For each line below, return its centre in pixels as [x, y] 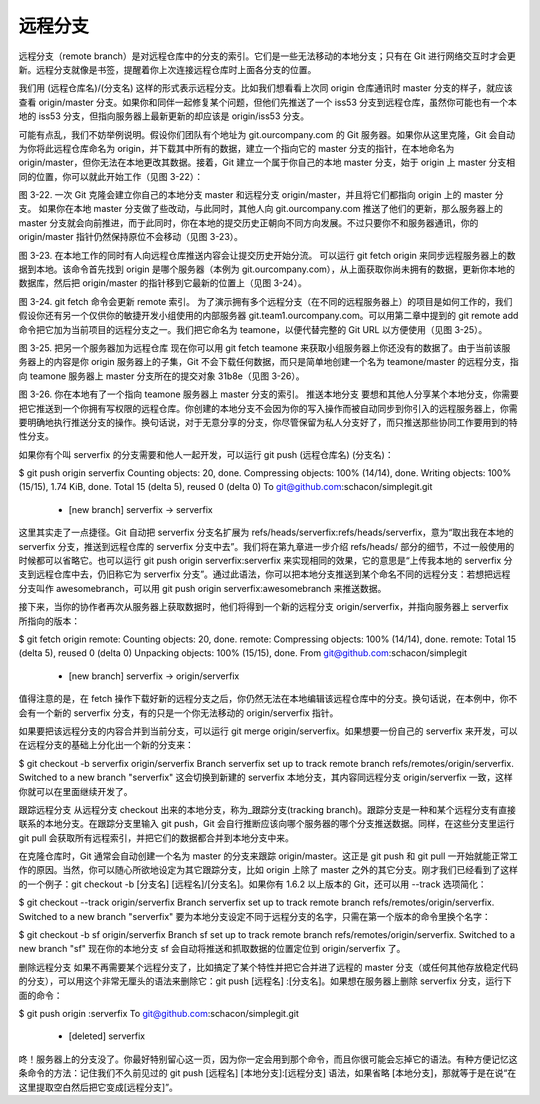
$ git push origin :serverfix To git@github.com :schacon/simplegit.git [159, 1013]
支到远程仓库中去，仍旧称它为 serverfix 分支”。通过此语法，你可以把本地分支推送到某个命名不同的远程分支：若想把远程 [264, 574]
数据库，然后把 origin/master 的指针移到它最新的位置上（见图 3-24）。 [162, 283]
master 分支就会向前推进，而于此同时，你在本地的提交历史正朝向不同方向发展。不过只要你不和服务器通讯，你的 [248, 222]
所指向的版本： [49, 621]
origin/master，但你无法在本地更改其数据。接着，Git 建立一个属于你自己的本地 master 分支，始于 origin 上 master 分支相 [267, 162]
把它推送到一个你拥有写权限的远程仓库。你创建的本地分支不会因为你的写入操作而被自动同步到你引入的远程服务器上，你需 [268, 408]
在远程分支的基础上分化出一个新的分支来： [106, 745]
